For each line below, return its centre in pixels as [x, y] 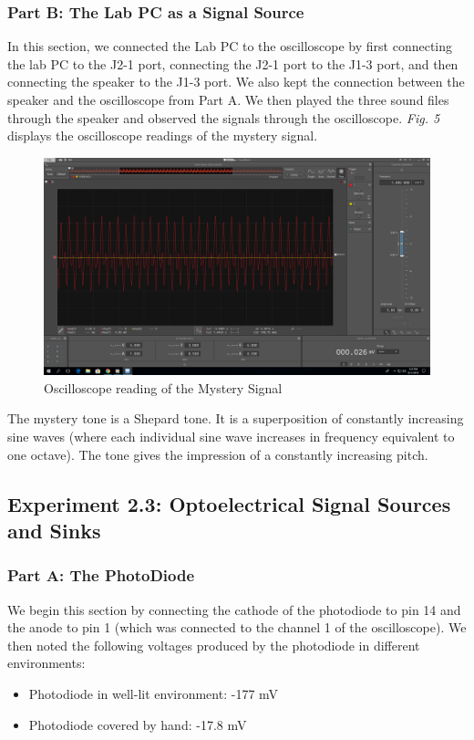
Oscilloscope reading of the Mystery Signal [163, 387]
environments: [46, 663]
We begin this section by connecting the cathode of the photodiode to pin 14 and [234, 609]
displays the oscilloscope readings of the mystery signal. [163, 135]
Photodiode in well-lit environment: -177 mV [154, 694]
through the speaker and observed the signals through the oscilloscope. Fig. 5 [224, 117]
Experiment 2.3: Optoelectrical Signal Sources [229, 503]
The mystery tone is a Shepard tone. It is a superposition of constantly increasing [236, 418]
